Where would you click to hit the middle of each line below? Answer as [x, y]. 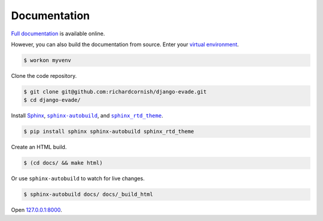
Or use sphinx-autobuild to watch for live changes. [78, 178]
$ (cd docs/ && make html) [63, 163]
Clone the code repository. [44, 75]
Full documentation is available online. [58, 34]
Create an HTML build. [39, 147]
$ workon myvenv [48, 60]
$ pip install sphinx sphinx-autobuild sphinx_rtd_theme [109, 131]
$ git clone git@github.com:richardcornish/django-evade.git [115, 92]
